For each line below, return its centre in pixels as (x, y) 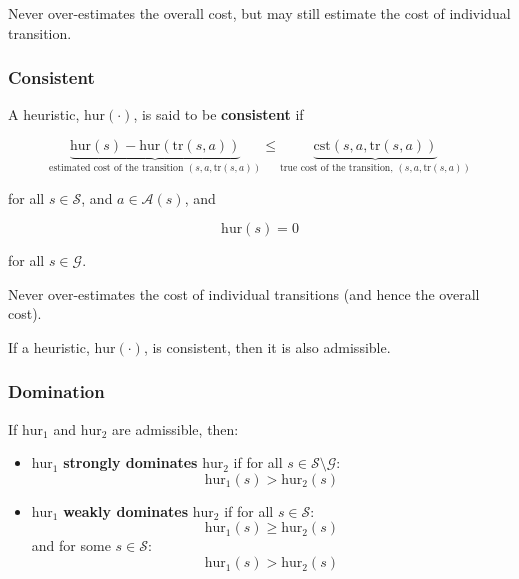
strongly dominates (130, 462)
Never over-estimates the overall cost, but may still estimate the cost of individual (259, 13)
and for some (71, 545)
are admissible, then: (175, 428)
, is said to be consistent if (218, 114)
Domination (56, 391)
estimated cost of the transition (116, 167)
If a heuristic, (49, 346)
